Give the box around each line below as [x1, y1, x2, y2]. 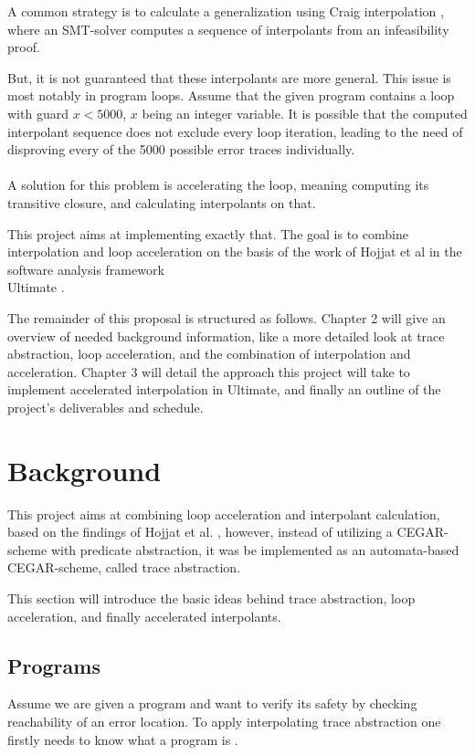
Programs [7, 651, 100, 679]
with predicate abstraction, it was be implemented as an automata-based [50, 540, 459, 559]
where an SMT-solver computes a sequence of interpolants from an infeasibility [7, 19, 449, 38]
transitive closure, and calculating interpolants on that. [7, 193, 316, 212]
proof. [7, 37, 40, 57]
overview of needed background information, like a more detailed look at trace [7, 326, 445, 345]
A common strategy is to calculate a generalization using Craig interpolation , [7, 2, 444, 20]
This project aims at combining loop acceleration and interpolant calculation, [7, 504, 440, 523]
